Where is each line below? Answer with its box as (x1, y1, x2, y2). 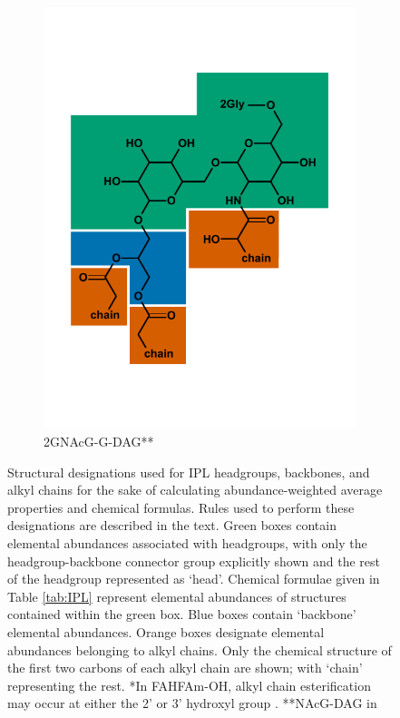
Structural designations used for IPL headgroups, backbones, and (7, 462, 370, 481)
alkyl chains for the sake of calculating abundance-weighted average (7, 480, 383, 499)
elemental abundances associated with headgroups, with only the (7, 533, 367, 552)
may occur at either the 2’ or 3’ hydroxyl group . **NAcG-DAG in (7, 693, 377, 713)
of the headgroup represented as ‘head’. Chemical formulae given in (7, 569, 380, 588)
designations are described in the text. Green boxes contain (7, 516, 337, 535)
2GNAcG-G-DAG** (44, 431, 154, 450)
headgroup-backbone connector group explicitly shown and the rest (7, 551, 381, 570)
